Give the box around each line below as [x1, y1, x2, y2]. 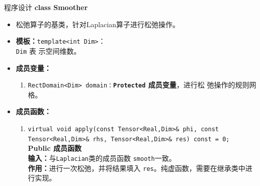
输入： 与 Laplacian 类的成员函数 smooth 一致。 [28, 152, 176, 163]
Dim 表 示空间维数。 [16, 45, 81, 56]
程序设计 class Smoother [4, 2, 88, 12]
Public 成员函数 [28, 143, 81, 153]
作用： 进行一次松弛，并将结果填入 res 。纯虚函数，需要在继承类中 [28, 162, 245, 173]
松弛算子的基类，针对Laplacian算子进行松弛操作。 [16, 19, 180, 29]
